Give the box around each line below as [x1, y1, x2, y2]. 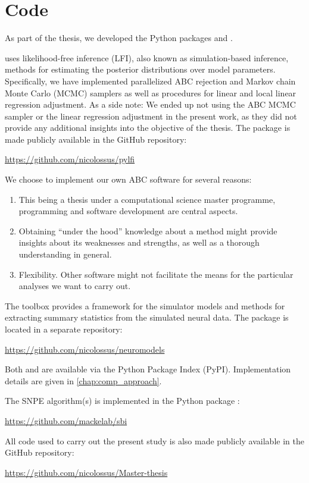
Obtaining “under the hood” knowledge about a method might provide [18, 224, 277, 237]
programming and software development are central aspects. [18, 205, 238, 217]
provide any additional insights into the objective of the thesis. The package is [5, 121, 291, 134]
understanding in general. [18, 248, 112, 261]
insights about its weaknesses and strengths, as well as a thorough [18, 236, 260, 249]
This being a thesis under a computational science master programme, [18, 193, 276, 205]
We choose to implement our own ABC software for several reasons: [5, 173, 252, 186]
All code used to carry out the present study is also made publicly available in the [5, 434, 304, 447]
